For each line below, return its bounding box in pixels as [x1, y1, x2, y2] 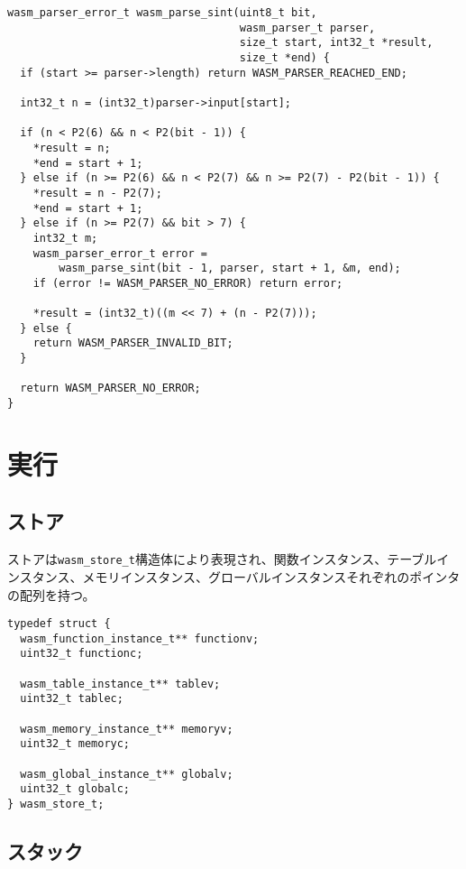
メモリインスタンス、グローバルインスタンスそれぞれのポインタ [82, 567, 461, 586]
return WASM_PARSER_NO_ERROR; [20, 382, 201, 395]
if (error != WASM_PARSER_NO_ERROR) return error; [32, 276, 343, 290]
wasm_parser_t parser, [239, 21, 376, 34]
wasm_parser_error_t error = [32, 246, 207, 260]
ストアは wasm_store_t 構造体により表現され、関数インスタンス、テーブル [7, 550, 437, 569]
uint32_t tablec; [20, 692, 123, 706]
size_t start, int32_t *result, [239, 36, 434, 50]
